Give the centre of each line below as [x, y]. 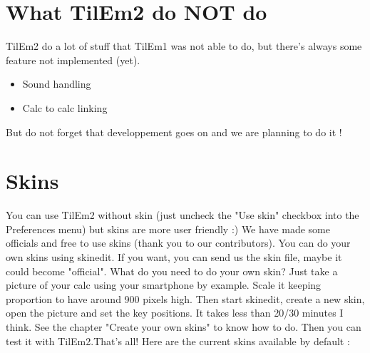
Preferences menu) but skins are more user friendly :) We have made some [168, 229]
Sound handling [57, 84]
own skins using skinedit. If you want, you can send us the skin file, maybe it [174, 257]
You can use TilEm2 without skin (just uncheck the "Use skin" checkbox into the [183, 215]
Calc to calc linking [65, 107]
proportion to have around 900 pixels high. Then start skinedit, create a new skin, [185, 298]
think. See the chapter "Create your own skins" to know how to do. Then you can [184, 326]
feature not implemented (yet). [73, 60]
